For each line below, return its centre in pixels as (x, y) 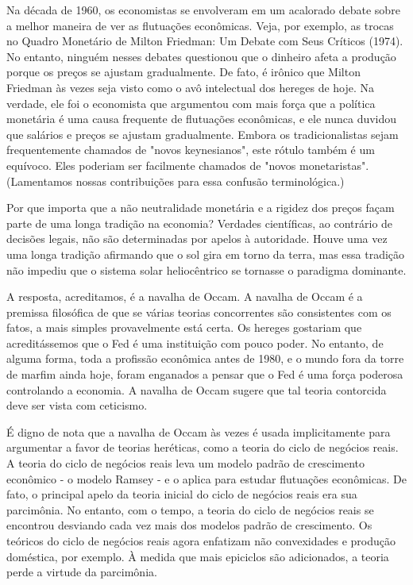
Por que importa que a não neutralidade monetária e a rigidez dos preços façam (201, 208)
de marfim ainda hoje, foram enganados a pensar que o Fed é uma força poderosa (205, 374)
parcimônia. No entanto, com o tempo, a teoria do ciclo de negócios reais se (190, 509)
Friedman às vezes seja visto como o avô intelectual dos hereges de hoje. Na (191, 87)
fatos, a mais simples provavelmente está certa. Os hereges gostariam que (184, 327)
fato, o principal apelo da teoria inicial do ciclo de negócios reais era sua (182, 494)
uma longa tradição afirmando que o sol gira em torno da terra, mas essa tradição (206, 254)
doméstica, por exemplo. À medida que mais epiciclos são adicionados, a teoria (198, 556)
